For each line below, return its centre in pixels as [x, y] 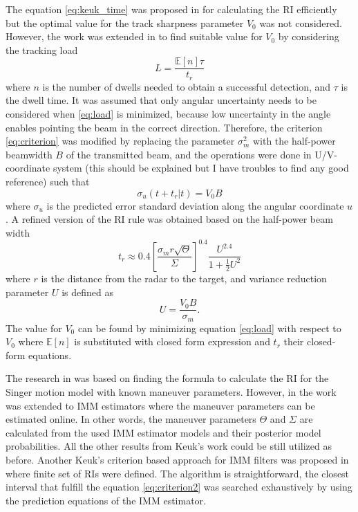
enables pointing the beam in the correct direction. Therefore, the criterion [164, 127]
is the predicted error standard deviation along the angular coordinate [195, 205]
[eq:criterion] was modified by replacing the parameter [120, 141]
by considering [309, 36]
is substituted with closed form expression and [172, 341]
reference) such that [48, 182]
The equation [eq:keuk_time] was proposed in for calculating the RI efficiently [171, 9]
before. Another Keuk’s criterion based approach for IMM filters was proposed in [177, 459]
